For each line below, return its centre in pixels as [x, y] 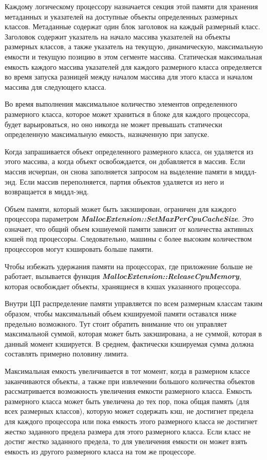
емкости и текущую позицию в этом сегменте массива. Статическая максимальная [133, 56]
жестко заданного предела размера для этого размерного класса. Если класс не [128, 431]
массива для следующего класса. [55, 86]
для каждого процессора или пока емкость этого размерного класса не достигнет [131, 421]
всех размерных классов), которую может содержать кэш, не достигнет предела [129, 411]
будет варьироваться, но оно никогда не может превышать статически [113, 124]
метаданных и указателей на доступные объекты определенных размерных [121, 16]
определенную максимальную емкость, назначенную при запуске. [107, 134]
